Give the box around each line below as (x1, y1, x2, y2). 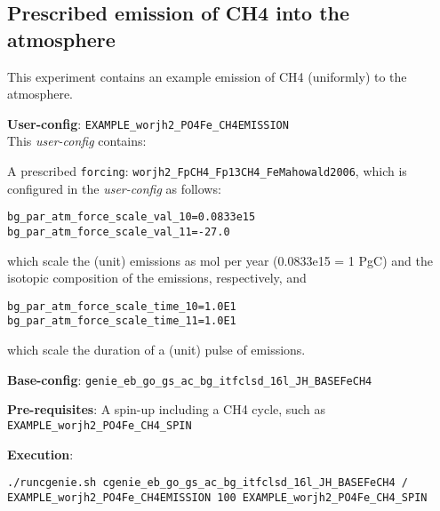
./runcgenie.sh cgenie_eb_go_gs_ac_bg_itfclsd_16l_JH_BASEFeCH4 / (7, 476, 409, 490)
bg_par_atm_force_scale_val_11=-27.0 (7, 225, 230, 238)
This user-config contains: (7, 132, 147, 150)
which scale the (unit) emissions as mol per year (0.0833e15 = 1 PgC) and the (7, 251, 433, 269)
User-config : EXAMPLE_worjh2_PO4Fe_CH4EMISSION (7, 114, 289, 132)
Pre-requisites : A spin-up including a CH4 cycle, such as (7, 400, 325, 419)
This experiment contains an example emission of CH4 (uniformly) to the (7, 67, 407, 85)
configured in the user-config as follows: (7, 179, 221, 197)
